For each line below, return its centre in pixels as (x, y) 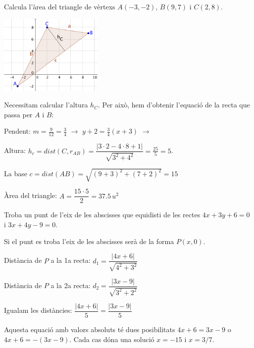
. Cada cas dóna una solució (112, 339)
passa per (18, 114)
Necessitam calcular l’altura (46, 105)
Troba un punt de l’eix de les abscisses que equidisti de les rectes (102, 215)
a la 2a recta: (71, 285)
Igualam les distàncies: (38, 310)
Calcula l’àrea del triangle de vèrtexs (60, 6)
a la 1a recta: (71, 260)
